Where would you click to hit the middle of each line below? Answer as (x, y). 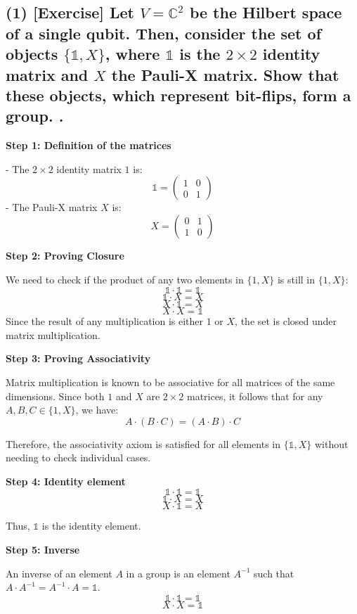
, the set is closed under (286, 321)
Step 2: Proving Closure (65, 255)
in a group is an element (178, 573)
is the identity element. (91, 526)
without (331, 443)
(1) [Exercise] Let (70, 12)
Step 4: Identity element (66, 481)
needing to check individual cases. (78, 458)
